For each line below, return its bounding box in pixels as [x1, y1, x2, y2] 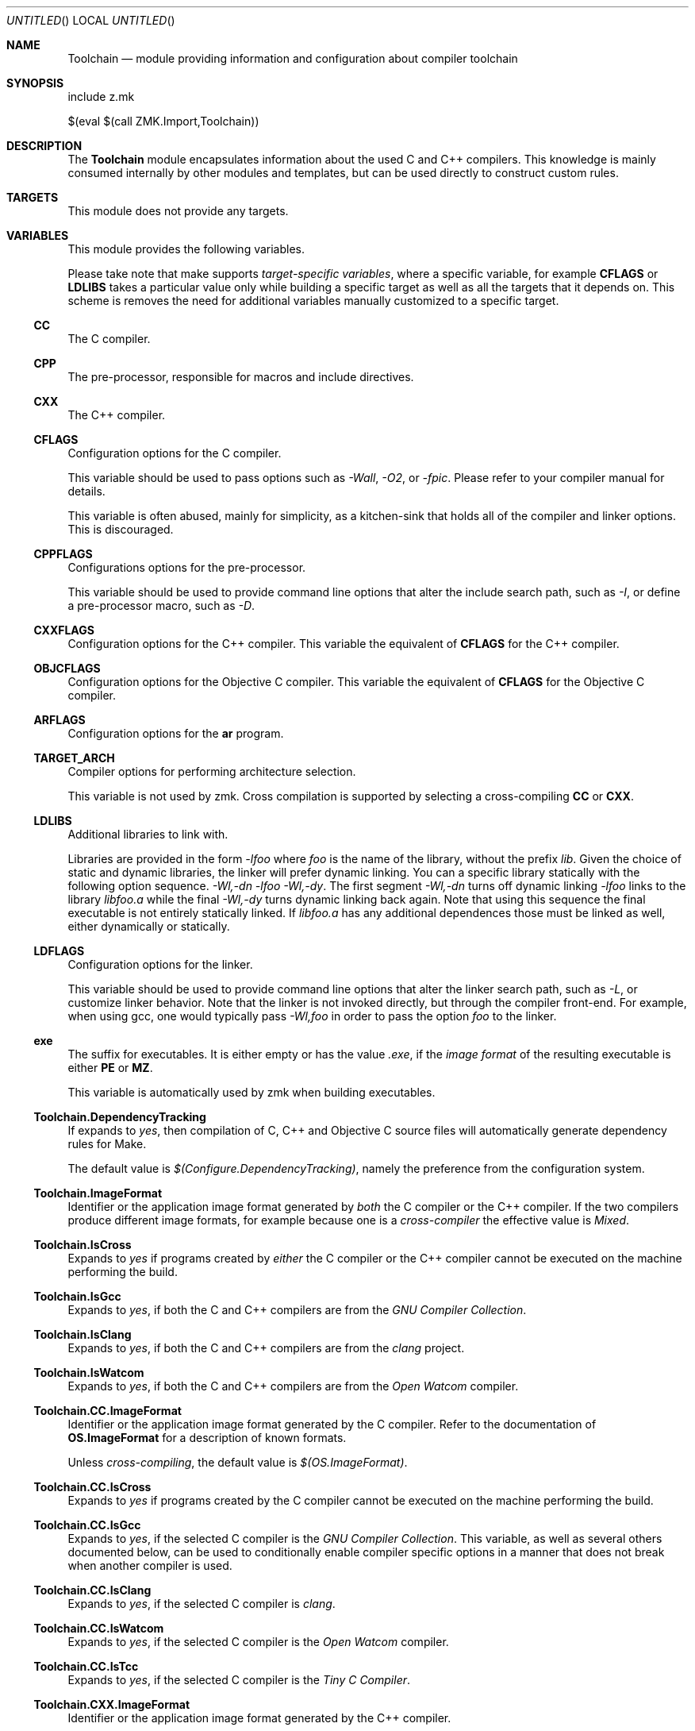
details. [67, 484, 106, 498]
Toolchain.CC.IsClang [33, 1583, 152, 1597]
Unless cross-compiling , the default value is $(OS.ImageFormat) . [67, 1455, 408, 1469]
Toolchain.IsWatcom [33, 1366, 144, 1379]
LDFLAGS [33, 944, 85, 958]
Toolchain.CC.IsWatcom [33, 1621, 164, 1635]
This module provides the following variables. [67, 242, 305, 256]
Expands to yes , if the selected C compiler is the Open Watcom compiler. [67, 1635, 449, 1648]
